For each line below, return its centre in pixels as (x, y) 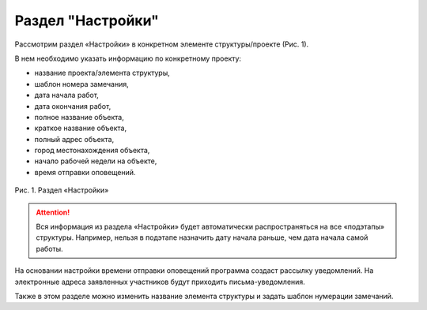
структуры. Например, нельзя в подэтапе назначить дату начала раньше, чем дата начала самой (202, 237)
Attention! (53, 212)
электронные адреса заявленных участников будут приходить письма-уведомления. (160, 282)
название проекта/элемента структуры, (102, 73)
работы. (49, 248)
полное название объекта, (79, 117)
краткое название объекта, (80, 128)
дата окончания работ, (73, 106)
